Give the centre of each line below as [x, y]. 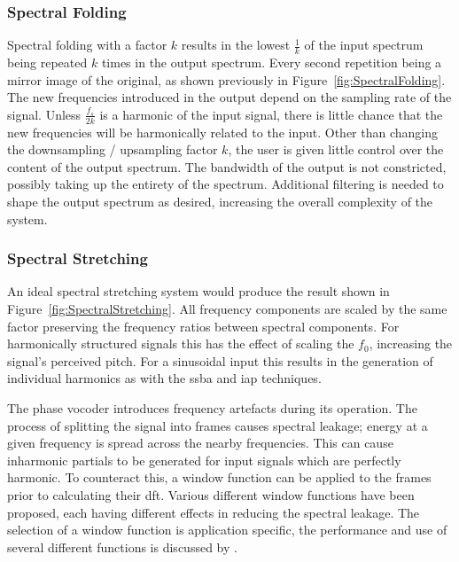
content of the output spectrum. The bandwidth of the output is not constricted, [227, 166]
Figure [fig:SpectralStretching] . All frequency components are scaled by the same [227, 309]
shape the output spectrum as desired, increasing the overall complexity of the [220, 202]
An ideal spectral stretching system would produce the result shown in [198, 291]
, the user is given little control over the [336, 149]
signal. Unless [44, 114]
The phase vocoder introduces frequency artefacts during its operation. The [212, 408]
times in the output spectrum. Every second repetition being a [272, 62]
